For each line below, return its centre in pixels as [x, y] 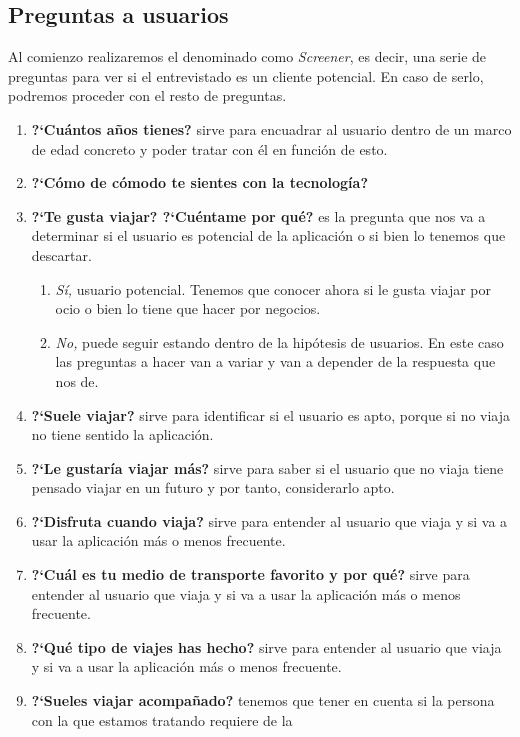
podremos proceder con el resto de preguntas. [147, 95]
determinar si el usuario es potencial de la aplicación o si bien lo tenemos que [268, 235]
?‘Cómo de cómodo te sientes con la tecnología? [199, 182]
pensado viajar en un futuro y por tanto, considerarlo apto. [213, 487]
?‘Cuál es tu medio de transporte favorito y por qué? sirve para [250, 574]
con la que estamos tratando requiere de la [162, 719]
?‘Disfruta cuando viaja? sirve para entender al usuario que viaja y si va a [269, 520]
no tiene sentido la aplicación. [122, 434]
